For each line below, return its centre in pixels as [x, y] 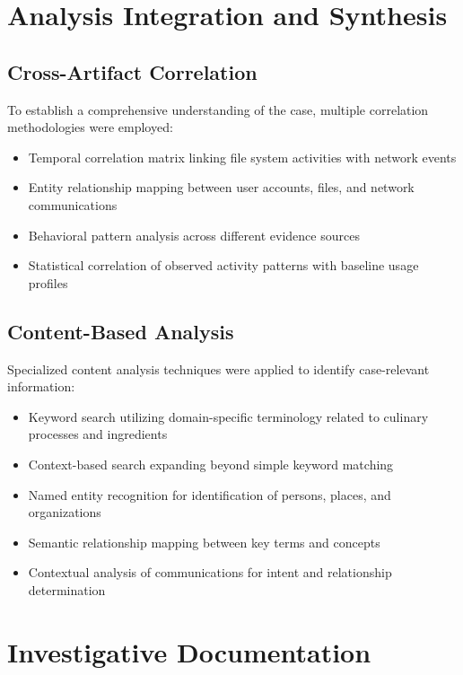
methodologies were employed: [90, 127]
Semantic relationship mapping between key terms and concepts [204, 542]
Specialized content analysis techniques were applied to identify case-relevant [218, 368]
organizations [65, 512]
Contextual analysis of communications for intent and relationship [210, 572]
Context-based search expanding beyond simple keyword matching [211, 464]
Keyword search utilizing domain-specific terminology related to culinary [228, 416]
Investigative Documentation [189, 651]
